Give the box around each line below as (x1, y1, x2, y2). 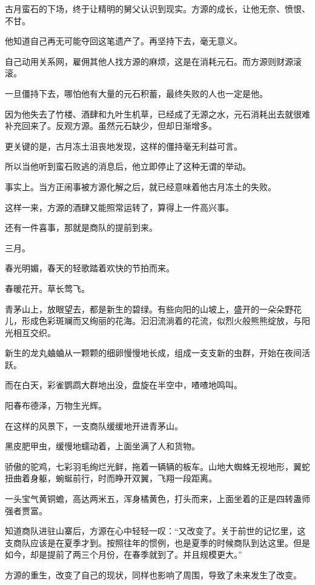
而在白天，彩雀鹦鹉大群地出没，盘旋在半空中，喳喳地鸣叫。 (5, 378, 242, 391)
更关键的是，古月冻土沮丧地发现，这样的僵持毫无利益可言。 (5, 139, 242, 152)
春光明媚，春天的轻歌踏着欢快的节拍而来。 (5, 262, 174, 274)
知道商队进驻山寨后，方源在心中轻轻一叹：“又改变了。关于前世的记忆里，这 (5, 524, 306, 537)
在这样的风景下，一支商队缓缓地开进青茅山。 (5, 419, 183, 432)
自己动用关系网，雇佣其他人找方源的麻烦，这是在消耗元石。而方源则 (5, 55, 276, 67)
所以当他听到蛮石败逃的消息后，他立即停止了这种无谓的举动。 (5, 160, 251, 173)
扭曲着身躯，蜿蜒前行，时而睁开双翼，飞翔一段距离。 (5, 472, 217, 484)
